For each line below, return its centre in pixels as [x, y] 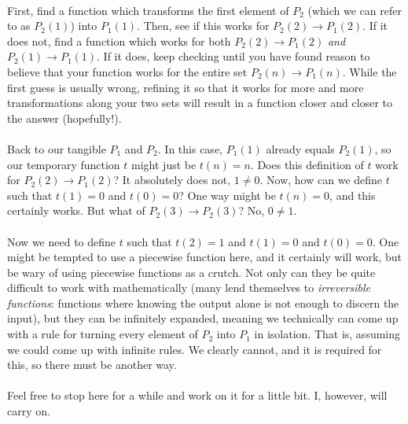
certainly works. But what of [76, 210]
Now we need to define [62, 241]
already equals [300, 148]
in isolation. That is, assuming [327, 334]
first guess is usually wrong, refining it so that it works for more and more [186, 87]
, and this [353, 195]
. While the [369, 71]
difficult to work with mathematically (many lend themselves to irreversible [189, 288]
